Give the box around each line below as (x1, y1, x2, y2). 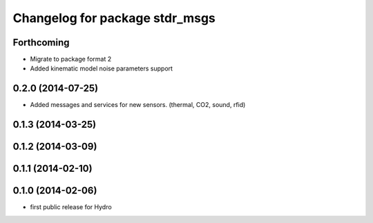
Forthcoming (12, 37, 70, 48)
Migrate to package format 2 (30, 55, 112, 64)
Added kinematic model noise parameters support (30, 64, 173, 72)
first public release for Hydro (30, 203, 112, 211)
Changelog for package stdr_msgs (12, 10, 216, 26)
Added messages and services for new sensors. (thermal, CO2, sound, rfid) (30, 101, 246, 109)
